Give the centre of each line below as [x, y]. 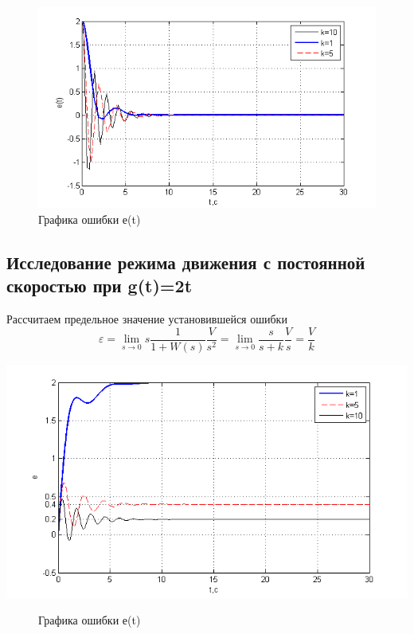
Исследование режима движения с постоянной [186, 262]
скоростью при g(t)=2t [100, 286]
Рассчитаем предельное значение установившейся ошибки [147, 319]
